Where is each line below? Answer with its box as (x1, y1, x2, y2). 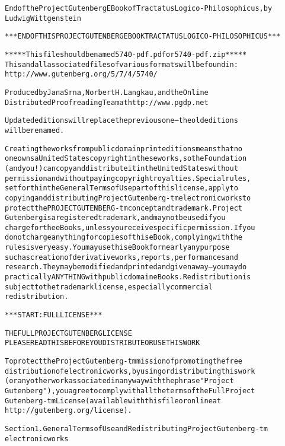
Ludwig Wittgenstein (5, 14, 81, 23)
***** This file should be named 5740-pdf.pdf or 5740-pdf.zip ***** (5, 50, 247, 59)
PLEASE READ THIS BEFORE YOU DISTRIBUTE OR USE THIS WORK (5, 339, 200, 348)
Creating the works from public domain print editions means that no (5, 144, 242, 153)
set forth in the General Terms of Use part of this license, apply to (5, 184, 238, 193)
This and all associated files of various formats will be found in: (5, 60, 238, 69)
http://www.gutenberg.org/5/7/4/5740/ (5, 70, 158, 79)
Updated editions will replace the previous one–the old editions (5, 116, 238, 125)
